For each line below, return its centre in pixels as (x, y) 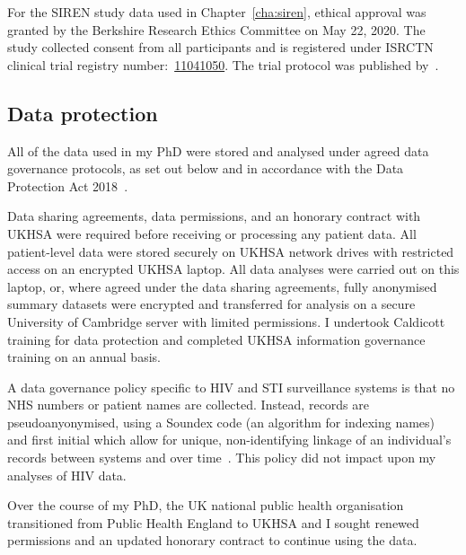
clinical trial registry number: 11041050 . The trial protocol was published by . (223, 64)
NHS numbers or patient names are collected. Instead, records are (189, 405)
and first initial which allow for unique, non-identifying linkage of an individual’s (229, 440)
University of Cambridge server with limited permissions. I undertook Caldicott (226, 321)
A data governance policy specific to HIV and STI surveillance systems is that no (231, 387)
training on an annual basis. (84, 357)
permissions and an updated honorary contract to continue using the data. (212, 540)
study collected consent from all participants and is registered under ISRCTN (220, 47)
